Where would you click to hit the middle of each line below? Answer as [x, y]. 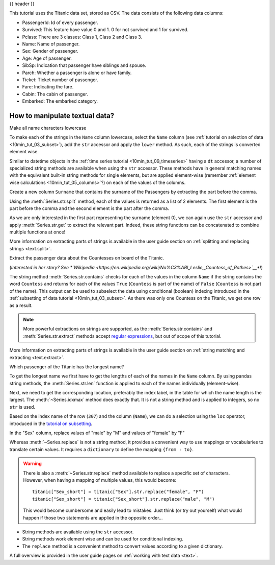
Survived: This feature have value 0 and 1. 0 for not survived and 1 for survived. [105, 30]
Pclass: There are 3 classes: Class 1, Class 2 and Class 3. [82, 37]
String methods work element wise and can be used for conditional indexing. [103, 539]
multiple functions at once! [37, 232]
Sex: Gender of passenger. [50, 51]
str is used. [22, 407]
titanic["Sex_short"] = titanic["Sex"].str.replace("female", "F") [118, 492]
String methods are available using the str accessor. [78, 532]
